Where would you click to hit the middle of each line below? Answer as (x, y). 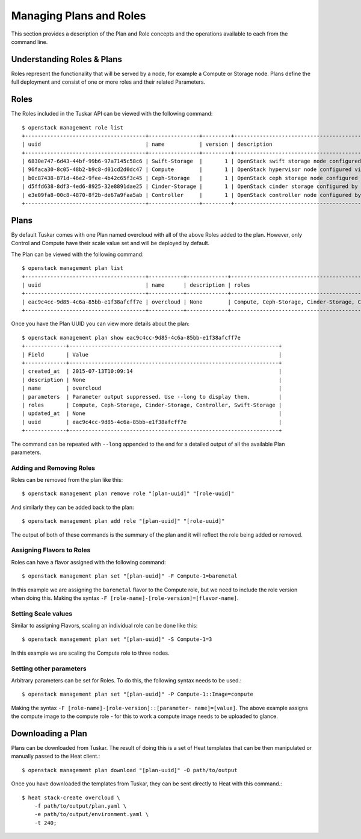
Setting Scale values (42, 613)
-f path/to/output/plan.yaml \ (80, 806)
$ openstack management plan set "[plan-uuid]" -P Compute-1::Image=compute (138, 694)
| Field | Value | (152, 354)
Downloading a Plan (49, 734)
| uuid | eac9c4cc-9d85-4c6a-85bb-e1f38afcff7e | (152, 422)
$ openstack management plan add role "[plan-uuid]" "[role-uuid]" (123, 521)
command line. (29, 42)
